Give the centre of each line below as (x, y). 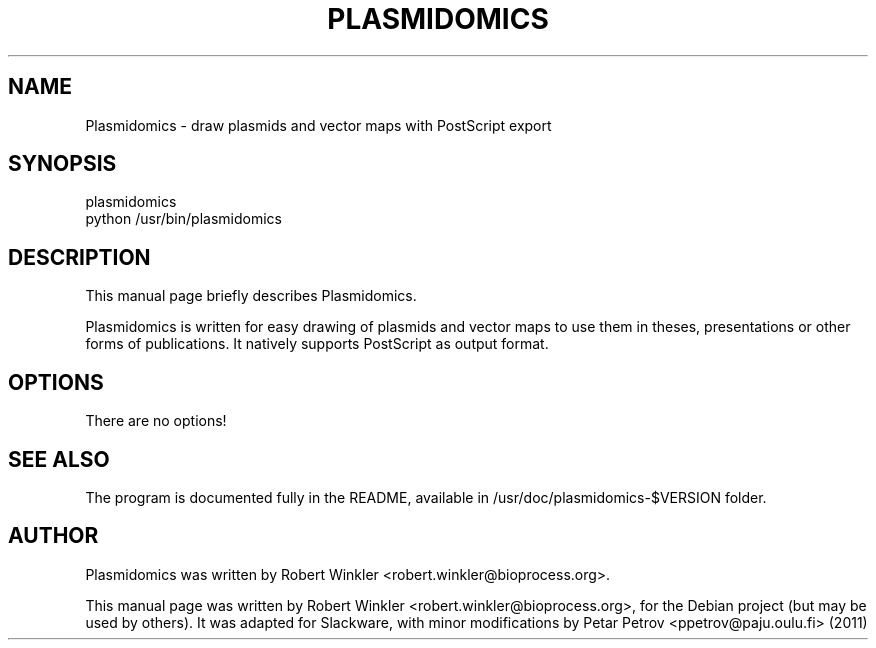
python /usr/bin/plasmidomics (183, 219)
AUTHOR (53, 536)
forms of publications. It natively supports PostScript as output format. (317, 344)
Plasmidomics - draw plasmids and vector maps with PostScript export (318, 125)
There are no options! (156, 421)
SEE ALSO (59, 459)
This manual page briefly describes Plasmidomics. (251, 296)
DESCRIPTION (79, 257)
